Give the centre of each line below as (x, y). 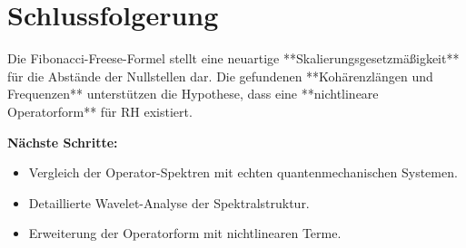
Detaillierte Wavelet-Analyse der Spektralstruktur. (169, 202)
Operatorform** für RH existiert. (100, 111)
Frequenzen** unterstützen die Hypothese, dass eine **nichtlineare (193, 94)
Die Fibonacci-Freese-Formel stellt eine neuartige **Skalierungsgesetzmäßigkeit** (233, 58)
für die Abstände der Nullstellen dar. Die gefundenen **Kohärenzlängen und (220, 76)
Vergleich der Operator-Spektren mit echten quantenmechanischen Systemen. (243, 172)
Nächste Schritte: (63, 142)
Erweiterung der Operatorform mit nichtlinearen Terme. (185, 233)
